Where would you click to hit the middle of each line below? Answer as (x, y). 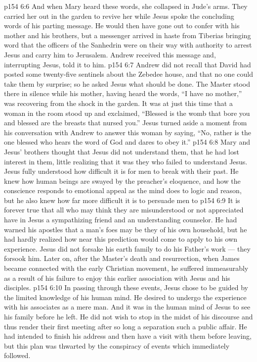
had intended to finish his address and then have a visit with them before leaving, (128, 336)
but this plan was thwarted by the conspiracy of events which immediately (117, 345)
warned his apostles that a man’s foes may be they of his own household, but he (126, 229)
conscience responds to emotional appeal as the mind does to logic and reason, (123, 190)
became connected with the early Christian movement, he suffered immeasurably (126, 268)
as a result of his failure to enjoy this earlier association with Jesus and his (117, 278)
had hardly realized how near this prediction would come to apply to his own (121, 239)
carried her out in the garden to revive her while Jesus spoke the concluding (119, 16)
